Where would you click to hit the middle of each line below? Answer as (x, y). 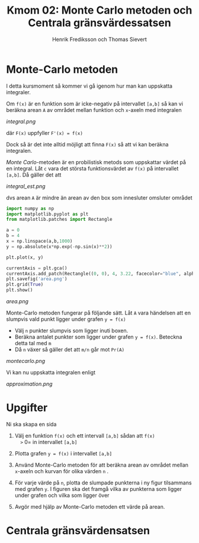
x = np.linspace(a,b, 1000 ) (39, 241)
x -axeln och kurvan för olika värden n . (62, 471)
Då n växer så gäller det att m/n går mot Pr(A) (70, 349)
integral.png (21, 121)
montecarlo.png (26, 361)
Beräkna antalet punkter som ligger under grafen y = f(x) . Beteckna (98, 337)
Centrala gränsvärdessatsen (99, 23)
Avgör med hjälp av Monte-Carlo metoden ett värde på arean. (90, 507)
